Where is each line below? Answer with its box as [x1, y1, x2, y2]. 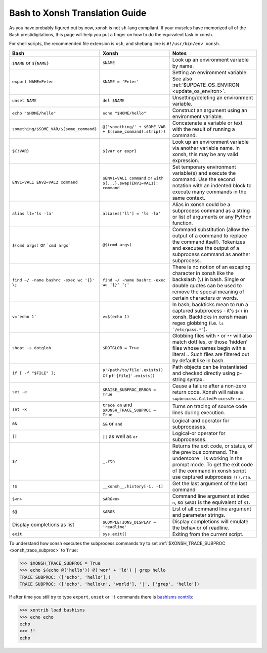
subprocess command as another [172, 251, 251, 258]
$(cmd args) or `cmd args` [12, 241, 71, 248]
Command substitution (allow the [172, 226, 249, 233]
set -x [12, 407, 27, 412]
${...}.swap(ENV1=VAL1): [102, 180, 159, 186]
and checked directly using [172, 370, 236, 377]
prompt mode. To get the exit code [172, 461, 253, 468]
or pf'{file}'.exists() [102, 372, 155, 379]
